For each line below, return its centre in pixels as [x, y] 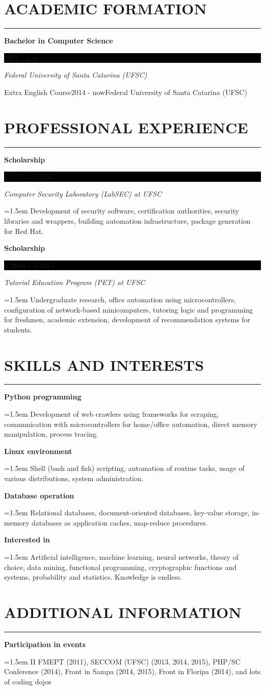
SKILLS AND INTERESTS [104, 364]
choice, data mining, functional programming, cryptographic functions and [121, 567]
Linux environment [38, 451]
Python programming [43, 397]
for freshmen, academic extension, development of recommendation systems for [127, 319]
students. [18, 329]
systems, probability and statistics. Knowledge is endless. [93, 577]
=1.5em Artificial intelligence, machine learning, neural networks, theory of [121, 557]
